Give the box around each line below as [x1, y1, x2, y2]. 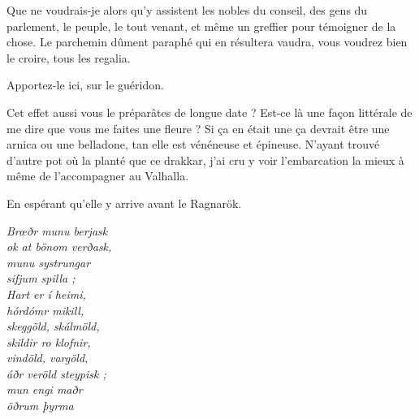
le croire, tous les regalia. [6, 49, 131, 66]
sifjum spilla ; [6, 270, 76, 287]
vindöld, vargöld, [6, 349, 89, 366]
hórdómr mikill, [6, 301, 84, 318]
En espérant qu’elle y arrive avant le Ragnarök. [6, 194, 242, 211]
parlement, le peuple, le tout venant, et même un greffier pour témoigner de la [6, 17, 396, 34]
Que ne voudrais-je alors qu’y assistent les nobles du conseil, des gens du [6, 2, 368, 18]
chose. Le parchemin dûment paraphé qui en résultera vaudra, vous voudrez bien [6, 33, 408, 50]
